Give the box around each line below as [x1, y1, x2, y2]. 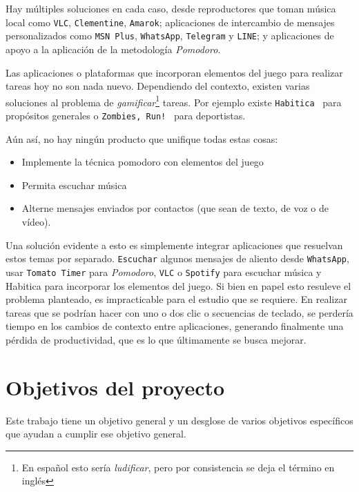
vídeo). [21, 215, 51, 229]
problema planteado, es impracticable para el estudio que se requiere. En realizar [6, 292, 347, 306]
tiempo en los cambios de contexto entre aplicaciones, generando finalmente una [6, 319, 344, 333]
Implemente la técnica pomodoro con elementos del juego [21, 155, 264, 169]
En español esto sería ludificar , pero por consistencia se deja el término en [21, 460, 335, 474]
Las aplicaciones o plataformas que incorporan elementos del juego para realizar [6, 65, 343, 79]
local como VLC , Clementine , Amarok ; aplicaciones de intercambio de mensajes [6, 14, 335, 29]
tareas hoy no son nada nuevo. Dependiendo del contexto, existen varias [6, 79, 310, 93]
